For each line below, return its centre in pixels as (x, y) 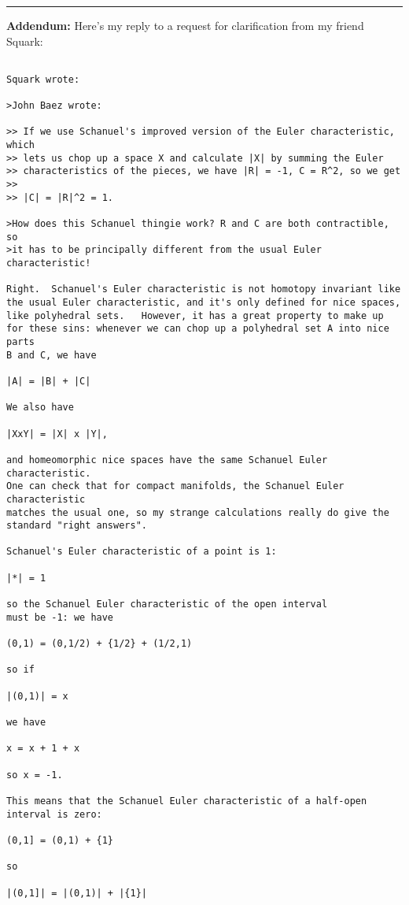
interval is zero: (54, 814)
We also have (40, 408)
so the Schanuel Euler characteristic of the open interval (167, 605)
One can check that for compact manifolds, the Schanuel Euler (175, 486)
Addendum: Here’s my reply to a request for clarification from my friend (185, 25)
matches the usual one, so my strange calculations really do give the (198, 512)
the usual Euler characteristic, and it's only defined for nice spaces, (204, 302)
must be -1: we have (60, 617)
